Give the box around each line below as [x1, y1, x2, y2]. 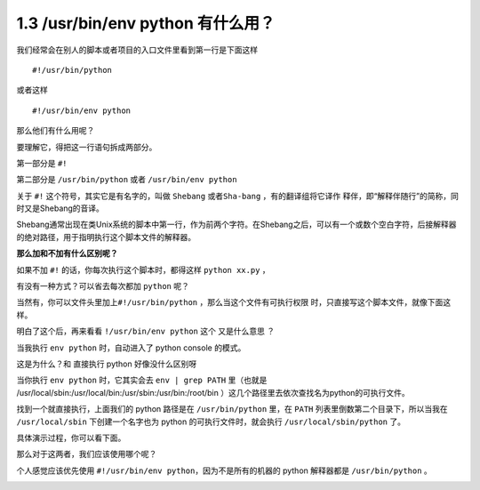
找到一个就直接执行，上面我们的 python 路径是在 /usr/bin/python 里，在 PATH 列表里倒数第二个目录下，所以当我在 [16, 404, 448, 414]
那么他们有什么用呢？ [16, 125, 95, 136]
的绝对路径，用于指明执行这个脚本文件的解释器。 [16, 231, 196, 242]
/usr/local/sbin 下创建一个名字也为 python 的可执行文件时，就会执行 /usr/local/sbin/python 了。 [16, 416, 406, 427]
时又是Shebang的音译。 [16, 203, 104, 213]
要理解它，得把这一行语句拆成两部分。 [16, 141, 157, 152]
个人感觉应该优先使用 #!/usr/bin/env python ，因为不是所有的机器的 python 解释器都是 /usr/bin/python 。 [16, 465, 433, 476]
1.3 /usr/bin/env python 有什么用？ [16, 13, 276, 33]
